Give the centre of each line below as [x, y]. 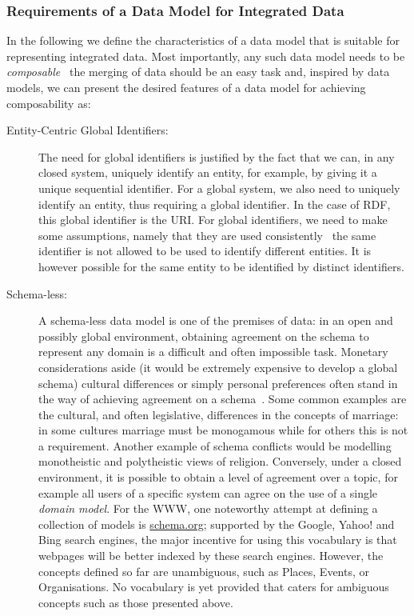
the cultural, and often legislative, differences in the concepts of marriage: [219, 414]
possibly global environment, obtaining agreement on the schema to [204, 336]
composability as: [49, 103]
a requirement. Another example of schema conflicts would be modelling [215, 445]
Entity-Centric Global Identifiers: [88, 130]
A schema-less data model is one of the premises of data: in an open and [216, 320]
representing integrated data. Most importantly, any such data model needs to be [206, 56]
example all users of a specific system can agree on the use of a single [208, 492]
